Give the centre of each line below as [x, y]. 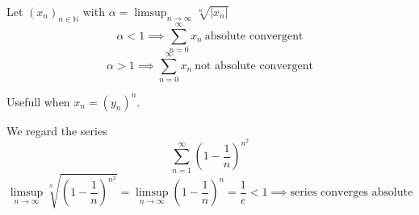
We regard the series [57, 130]
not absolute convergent [254, 66]
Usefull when [38, 101]
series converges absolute [352, 192]
